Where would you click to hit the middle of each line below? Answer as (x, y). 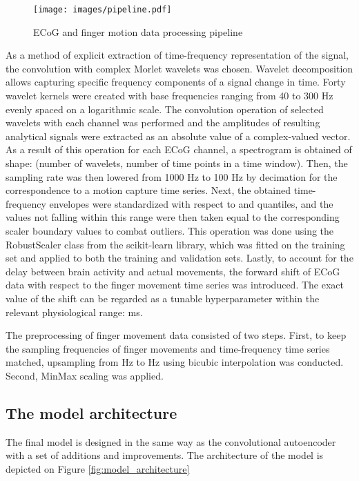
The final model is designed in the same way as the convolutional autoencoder (171, 441)
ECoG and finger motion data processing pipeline (138, 31)
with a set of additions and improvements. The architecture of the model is (165, 455)
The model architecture (91, 412)
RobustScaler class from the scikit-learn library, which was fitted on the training (175, 244)
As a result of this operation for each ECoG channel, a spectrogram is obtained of (179, 149)
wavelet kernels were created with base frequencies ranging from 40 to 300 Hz (169, 96)
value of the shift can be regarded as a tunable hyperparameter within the (163, 298)
